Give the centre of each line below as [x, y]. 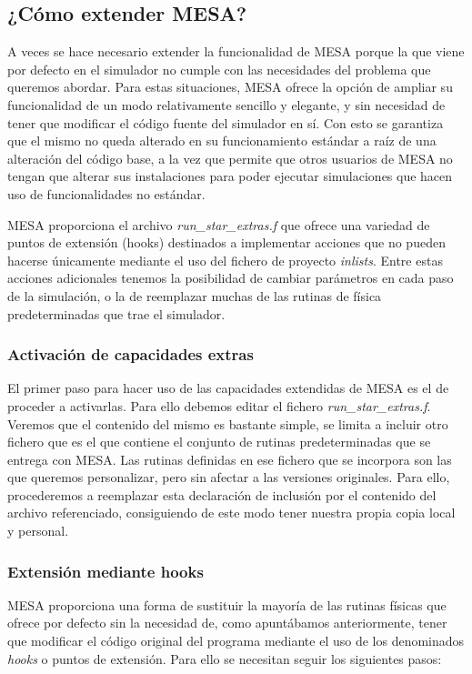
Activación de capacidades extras [131, 354]
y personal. [38, 531]
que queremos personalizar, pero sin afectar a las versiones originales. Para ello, [229, 477]
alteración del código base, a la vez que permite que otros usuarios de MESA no [230, 158]
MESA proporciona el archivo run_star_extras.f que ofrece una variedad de [219, 224]
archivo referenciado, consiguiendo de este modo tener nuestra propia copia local [231, 513]
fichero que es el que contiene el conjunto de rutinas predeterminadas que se [219, 442]
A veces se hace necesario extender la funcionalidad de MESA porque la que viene [236, 51]
